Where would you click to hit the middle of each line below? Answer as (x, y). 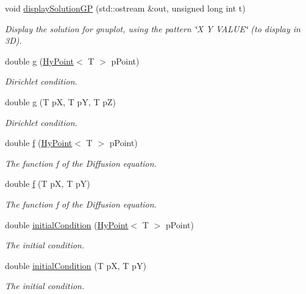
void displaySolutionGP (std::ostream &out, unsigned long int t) (125, 8)
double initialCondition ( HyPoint (67, 224)
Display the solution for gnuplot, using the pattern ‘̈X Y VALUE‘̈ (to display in (153, 28)
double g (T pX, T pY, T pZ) (61, 101)
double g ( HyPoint (39, 61)
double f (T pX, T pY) (48, 184)
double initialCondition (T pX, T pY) (76, 265)
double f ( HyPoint (39, 143)
